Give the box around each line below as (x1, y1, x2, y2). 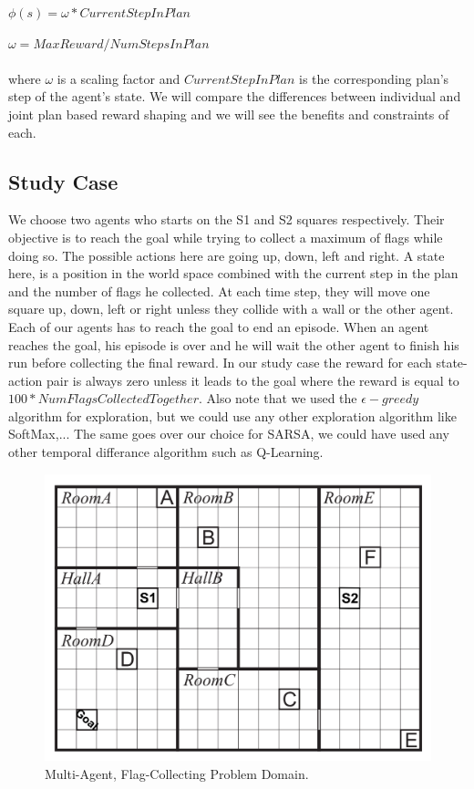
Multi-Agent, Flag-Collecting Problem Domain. (45, 763, 309, 783)
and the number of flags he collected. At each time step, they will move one (8, 281, 430, 300)
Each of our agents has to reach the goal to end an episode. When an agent (8, 317, 429, 336)
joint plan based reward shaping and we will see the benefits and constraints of (8, 104, 449, 123)
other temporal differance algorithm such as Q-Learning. (8, 442, 324, 462)
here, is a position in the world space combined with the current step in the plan (8, 264, 459, 283)
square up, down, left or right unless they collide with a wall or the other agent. (8, 299, 454, 318)
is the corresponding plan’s (299, 68, 449, 88)
